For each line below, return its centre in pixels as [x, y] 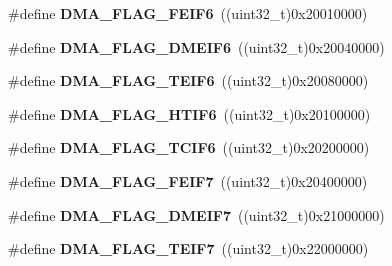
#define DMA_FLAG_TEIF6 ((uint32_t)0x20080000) [188, 80]
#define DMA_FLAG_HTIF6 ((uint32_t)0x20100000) [189, 113]
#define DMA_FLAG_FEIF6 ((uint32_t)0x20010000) [188, 13]
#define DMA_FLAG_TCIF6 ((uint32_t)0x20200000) [189, 147]
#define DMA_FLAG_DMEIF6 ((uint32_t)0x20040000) [196, 46]
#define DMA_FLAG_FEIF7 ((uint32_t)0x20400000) [188, 180]
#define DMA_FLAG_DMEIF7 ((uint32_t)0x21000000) [196, 214]
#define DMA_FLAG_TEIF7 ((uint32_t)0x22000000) [188, 248]
